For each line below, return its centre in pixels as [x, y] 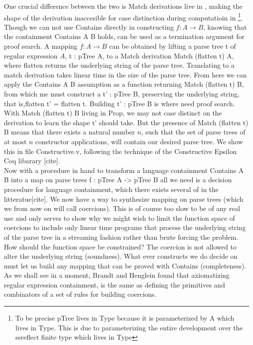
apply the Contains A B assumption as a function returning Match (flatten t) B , [124, 84]
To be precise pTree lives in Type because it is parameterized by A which [125, 318]
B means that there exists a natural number [70, 132]
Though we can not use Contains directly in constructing [89, 27]
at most [15, 141]
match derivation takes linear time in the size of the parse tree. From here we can [126, 74]
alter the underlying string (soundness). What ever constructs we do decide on [121, 256]
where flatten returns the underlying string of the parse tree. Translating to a [119, 65]
